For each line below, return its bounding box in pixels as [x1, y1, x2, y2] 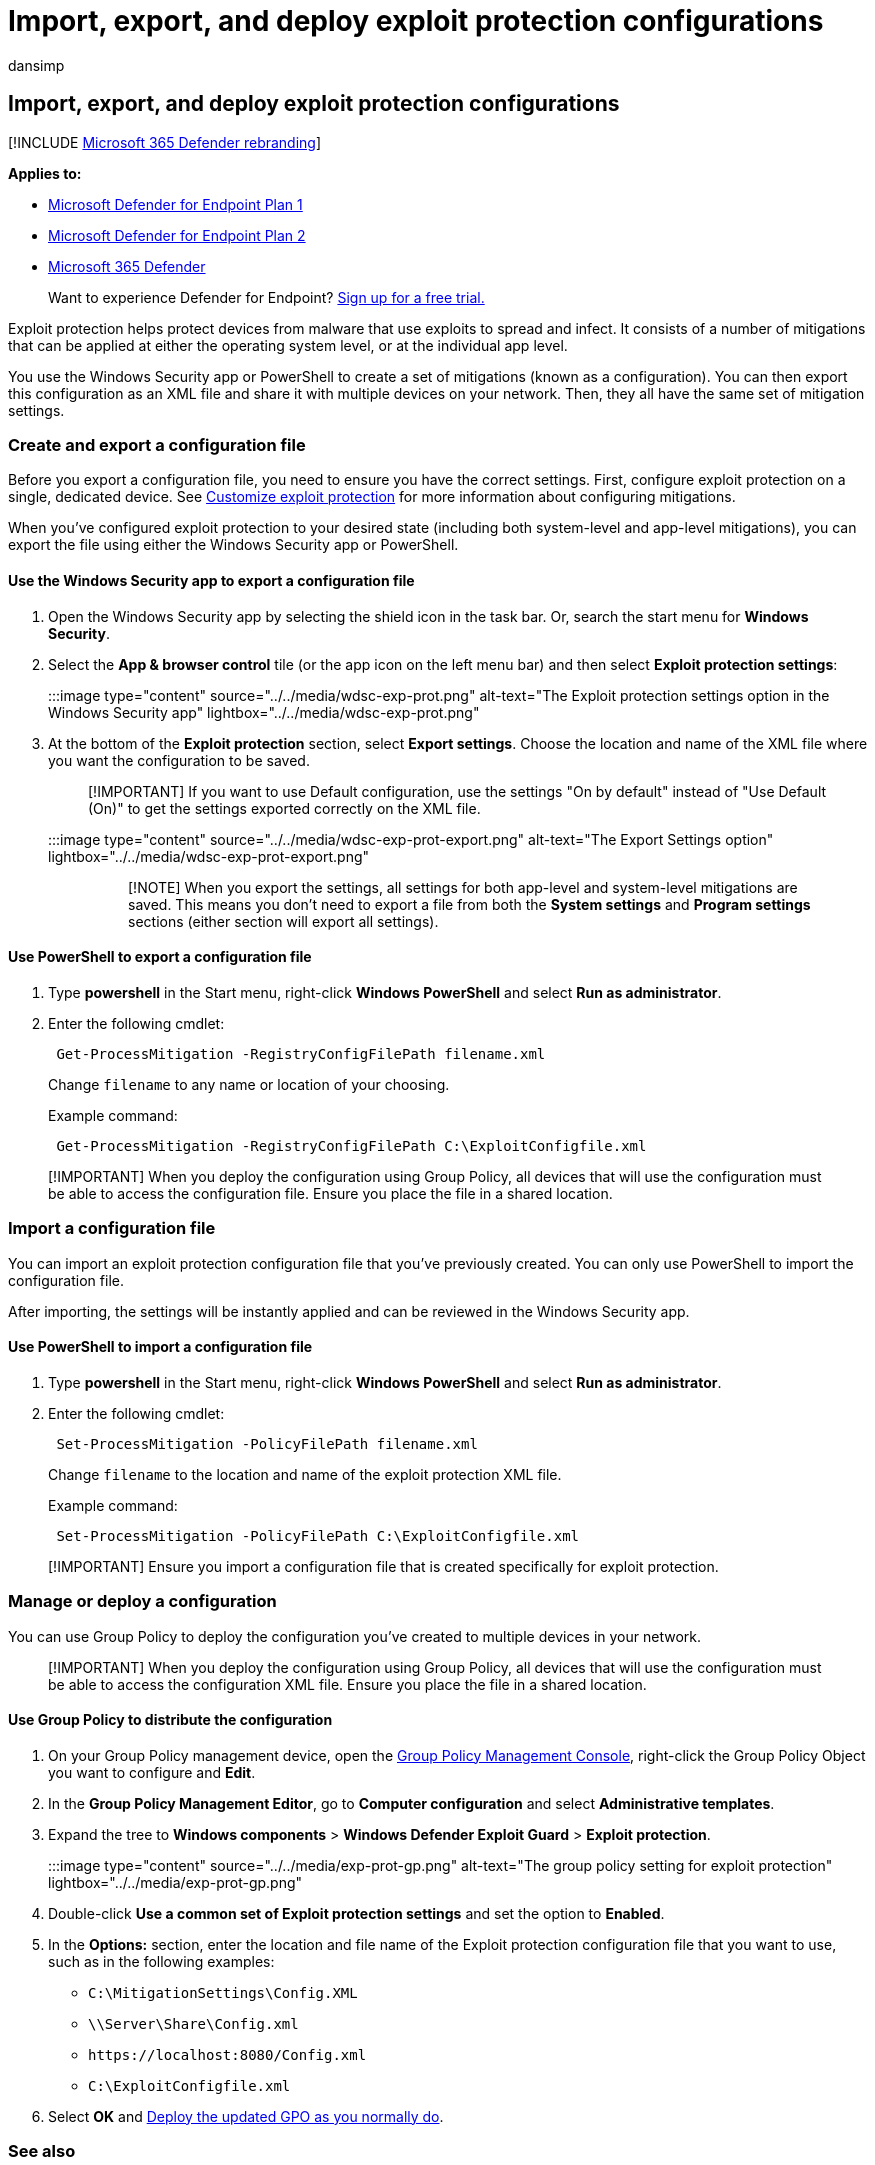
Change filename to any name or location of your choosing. [48, 1075, 450, 1093]
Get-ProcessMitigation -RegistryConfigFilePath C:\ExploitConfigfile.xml [56, 1137, 647, 1154]
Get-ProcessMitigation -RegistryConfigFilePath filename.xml [56, 1045, 546, 1062]
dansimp [8, 56, 65, 74]
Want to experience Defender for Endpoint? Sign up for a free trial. [48, 288, 485, 306]
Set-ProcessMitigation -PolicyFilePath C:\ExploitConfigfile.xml [56, 1527, 580, 1544]
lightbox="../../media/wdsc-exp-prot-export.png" [48, 847, 370, 865]
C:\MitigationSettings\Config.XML [88, 1984, 358, 2001]
